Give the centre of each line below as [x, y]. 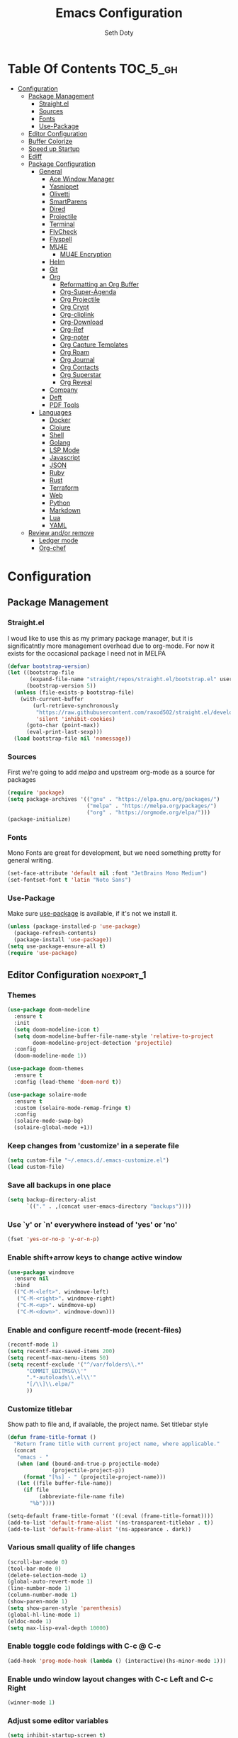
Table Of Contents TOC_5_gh [93, 68]
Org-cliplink [77, 314]
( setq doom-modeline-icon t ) [57, 1029]
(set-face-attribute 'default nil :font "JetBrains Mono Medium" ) [107, 873]
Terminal [62, 224]
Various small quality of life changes [72, 1547]
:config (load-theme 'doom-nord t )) [68, 1082]
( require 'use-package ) [42, 953]
